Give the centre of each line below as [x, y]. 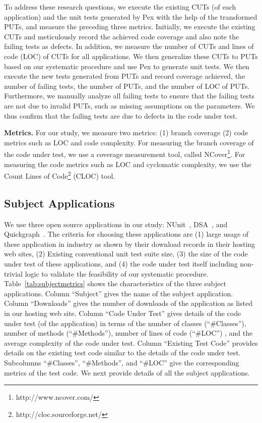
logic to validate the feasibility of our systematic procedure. [117, 273]
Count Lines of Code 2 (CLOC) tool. [60, 175]
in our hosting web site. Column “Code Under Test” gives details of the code [123, 313]
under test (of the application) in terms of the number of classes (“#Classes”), [125, 323]
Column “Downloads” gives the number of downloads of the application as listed [128, 303]
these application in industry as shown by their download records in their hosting [130, 244]
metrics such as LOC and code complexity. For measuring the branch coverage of [129, 142]
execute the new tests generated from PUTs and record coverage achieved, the [125, 76]
